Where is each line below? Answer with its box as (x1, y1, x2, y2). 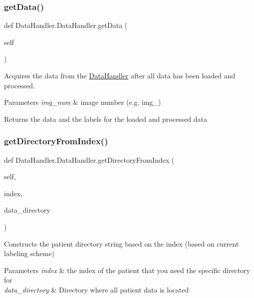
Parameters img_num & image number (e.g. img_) (4, 97, 161, 107)
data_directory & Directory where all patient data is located (4, 284, 189, 295)
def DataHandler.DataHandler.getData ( (4, 20, 128, 30)
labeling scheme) (4, 248, 55, 259)
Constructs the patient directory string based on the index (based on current (4, 238, 239, 249)
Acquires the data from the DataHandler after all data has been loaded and (4, 70, 236, 80)
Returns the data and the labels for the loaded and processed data (4, 113, 208, 124)
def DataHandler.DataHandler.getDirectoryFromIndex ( (4, 154, 175, 165)
